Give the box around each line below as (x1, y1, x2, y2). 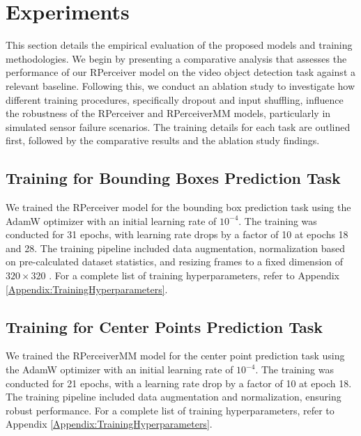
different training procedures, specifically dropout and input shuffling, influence (6, 92, 344, 107)
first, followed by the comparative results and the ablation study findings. (6, 133, 320, 148)
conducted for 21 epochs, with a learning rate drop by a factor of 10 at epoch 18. (6, 375, 352, 390)
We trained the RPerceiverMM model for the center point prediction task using (6, 348, 345, 363)
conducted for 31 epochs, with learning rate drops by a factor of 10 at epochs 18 (6, 227, 348, 242)
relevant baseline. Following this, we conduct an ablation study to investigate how (6, 78, 355, 93)
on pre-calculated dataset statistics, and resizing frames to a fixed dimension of (6, 254, 344, 269)
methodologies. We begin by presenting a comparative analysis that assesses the (6, 51, 347, 65)
